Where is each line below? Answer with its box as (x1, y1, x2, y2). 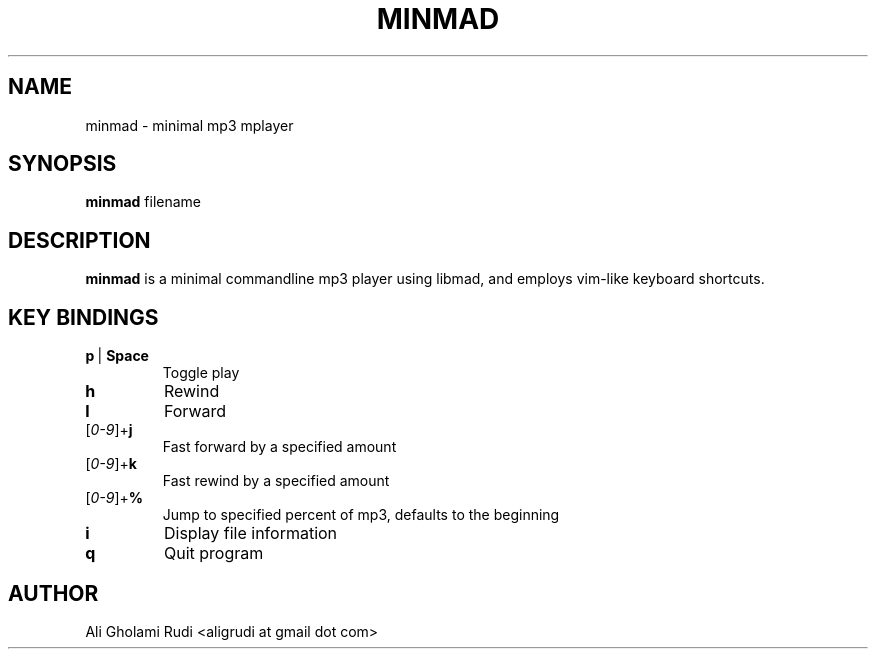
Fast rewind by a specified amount (162, 472, 390, 490)
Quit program (163, 543, 264, 564)
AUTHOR (8, 580, 99, 606)
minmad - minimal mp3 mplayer (85, 116, 294, 134)
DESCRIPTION (8, 227, 151, 253)
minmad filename (85, 193, 202, 211)
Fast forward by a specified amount (162, 438, 397, 456)
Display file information (163, 523, 338, 544)
